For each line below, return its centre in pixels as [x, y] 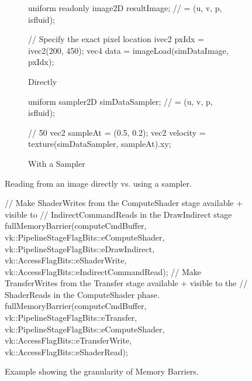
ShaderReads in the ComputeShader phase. [82, 294]
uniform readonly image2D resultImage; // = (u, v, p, [125, 8]
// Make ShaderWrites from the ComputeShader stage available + [124, 203]
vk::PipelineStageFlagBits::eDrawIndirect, [80, 248]
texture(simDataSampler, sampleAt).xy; [100, 144]
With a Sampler [57, 163]
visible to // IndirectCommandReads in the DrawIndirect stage [118, 214]
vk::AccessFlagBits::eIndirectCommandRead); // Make [103, 271]
